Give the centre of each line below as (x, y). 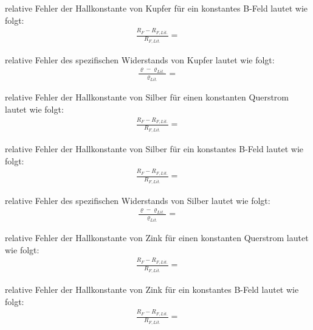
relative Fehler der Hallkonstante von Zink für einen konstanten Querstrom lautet (157, 238)
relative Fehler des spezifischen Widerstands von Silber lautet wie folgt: (138, 200)
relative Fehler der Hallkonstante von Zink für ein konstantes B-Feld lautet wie (152, 289)
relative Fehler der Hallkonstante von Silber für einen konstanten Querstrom (147, 97)
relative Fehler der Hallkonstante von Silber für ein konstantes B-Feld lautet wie (154, 148)
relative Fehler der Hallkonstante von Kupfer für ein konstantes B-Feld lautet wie (156, 8)
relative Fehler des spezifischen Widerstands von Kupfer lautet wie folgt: (140, 59)
